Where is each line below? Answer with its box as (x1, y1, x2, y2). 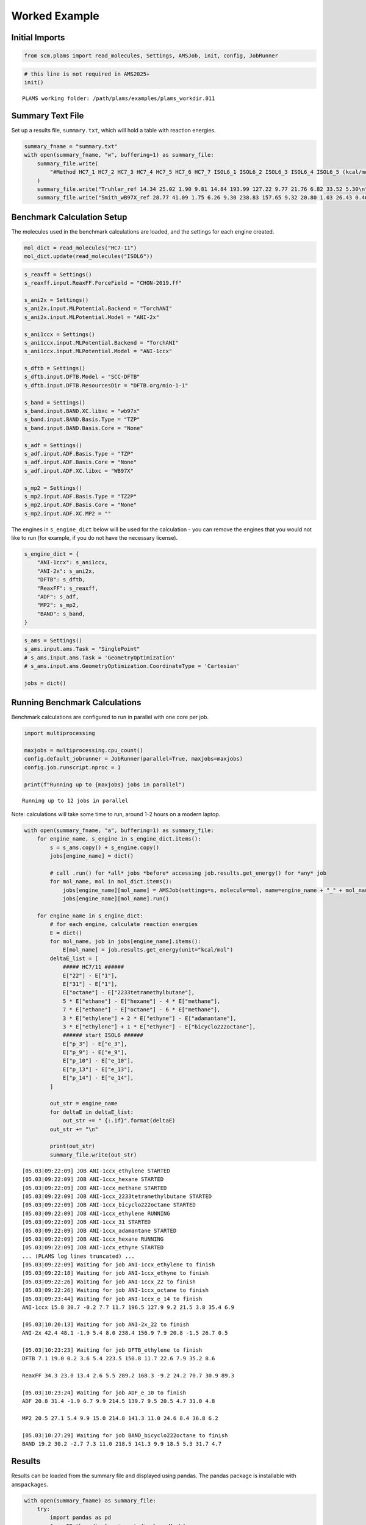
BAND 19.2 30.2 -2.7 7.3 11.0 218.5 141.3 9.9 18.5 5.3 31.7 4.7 (22, 1440, 222, 1448)
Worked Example (11, 9, 100, 23)
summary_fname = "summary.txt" (24, 143, 118, 149)
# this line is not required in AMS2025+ (24, 70, 150, 77)
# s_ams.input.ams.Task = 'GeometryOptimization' (24, 654, 176, 661)
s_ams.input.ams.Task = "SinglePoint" (24, 645, 140, 653)
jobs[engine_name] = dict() (49, 853, 134, 859)
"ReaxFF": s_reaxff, (37, 584, 99, 592)
